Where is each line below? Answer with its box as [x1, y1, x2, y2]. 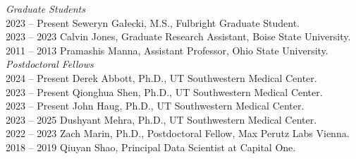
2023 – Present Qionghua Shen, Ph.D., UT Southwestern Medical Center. [6, 84, 323, 99]
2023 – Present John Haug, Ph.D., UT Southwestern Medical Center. [6, 98, 305, 113]
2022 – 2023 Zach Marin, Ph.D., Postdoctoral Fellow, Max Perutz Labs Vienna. [6, 126, 350, 141]
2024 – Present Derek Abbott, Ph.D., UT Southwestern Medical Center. [6, 70, 317, 85]
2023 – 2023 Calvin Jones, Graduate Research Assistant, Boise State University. [6, 29, 351, 44]
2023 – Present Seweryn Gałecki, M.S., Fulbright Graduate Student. [6, 15, 300, 30]
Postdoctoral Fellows [6, 57, 94, 71]
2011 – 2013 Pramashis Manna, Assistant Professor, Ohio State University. [6, 42, 329, 57]
